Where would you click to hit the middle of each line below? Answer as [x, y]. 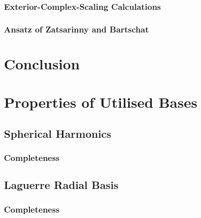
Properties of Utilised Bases [101, 102]
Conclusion [42, 63]
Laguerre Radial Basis [61, 185]
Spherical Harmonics [58, 133]
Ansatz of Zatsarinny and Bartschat [76, 29]
